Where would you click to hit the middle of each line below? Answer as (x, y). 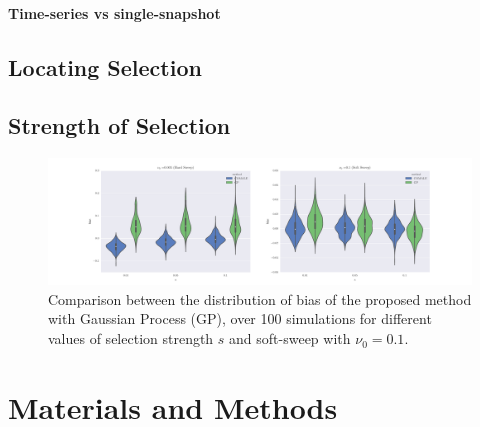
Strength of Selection (119, 125)
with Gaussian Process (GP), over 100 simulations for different (240, 318)
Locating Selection (105, 66)
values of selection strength (131, 338)
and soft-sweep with (290, 338)
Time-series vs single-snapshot (114, 12)
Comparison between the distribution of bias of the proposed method (260, 298)
